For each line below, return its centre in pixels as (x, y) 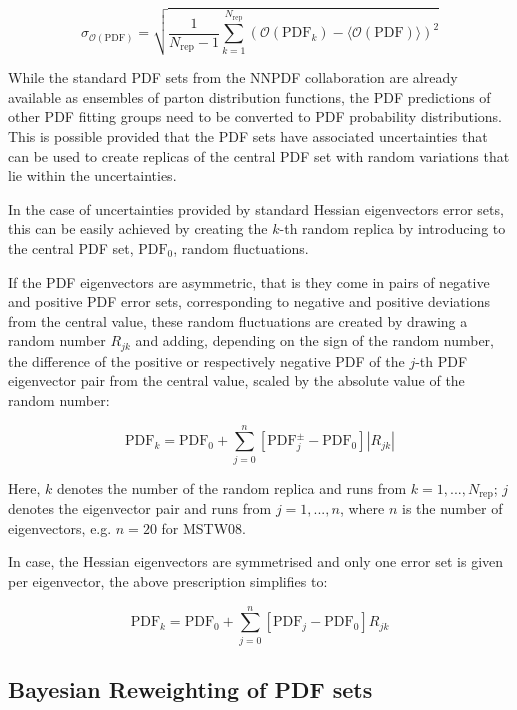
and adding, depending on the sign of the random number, (314, 340)
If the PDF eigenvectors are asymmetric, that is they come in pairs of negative (249, 281)
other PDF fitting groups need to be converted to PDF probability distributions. (255, 116)
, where (362, 508)
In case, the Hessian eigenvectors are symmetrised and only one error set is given (256, 561)
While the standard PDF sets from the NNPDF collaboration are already (233, 77)
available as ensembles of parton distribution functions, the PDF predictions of (249, 96)
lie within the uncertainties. (92, 175)
